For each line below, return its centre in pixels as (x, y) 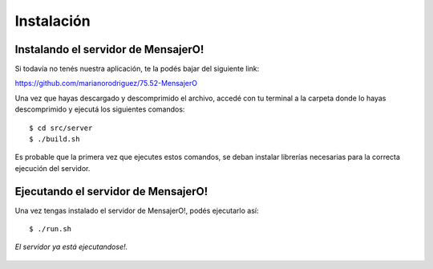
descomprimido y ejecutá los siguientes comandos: (100, 109)
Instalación (53, 21)
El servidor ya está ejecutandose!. (71, 247)
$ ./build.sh (55, 139)
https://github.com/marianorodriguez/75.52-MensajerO (106, 84)
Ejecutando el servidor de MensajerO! (111, 192)
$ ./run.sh (51, 229)
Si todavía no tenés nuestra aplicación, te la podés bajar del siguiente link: (137, 69)
